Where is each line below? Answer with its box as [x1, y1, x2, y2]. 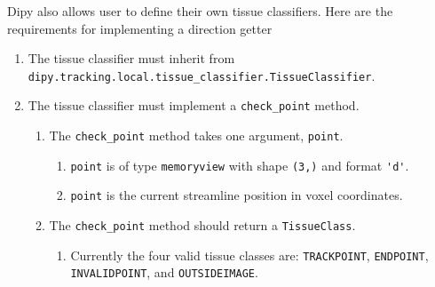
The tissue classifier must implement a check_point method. [28, 96, 360, 115]
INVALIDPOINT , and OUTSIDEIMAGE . [70, 263, 258, 282]
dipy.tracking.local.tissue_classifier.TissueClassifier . [28, 66, 376, 84]
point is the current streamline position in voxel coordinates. [70, 186, 403, 204]
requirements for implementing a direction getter [7, 19, 273, 37]
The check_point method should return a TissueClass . [49, 216, 356, 235]
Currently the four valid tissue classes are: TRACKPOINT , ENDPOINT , [70, 245, 429, 264]
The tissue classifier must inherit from [28, 49, 235, 68]
